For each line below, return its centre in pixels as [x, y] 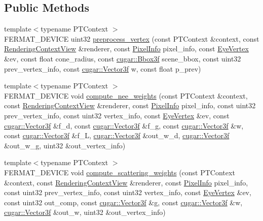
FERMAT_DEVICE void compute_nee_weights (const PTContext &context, [126, 95]
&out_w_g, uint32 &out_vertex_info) [65, 145]
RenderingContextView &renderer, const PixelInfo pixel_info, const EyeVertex [126, 49]
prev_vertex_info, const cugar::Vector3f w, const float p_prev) [103, 68]
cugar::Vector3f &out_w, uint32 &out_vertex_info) [85, 212]
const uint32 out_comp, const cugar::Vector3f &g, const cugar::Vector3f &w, [123, 202]
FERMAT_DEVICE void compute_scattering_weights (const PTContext [120, 172]
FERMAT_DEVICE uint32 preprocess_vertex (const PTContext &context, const [132, 38]
